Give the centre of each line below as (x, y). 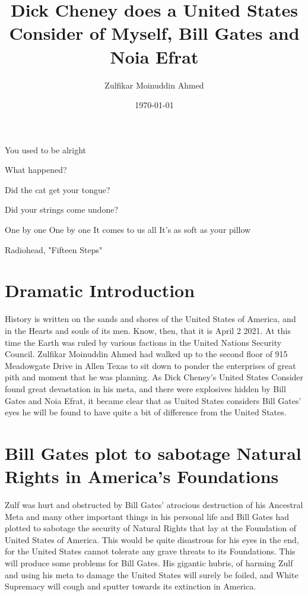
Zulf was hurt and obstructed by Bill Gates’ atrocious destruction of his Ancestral (154, 505)
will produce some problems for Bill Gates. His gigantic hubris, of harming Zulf (149, 563)
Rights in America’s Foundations (142, 476)
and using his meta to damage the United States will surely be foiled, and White (152, 574)
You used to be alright (46, 149)
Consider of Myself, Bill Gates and (154, 33)
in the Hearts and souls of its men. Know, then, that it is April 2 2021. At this (148, 330)
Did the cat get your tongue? (58, 189)
